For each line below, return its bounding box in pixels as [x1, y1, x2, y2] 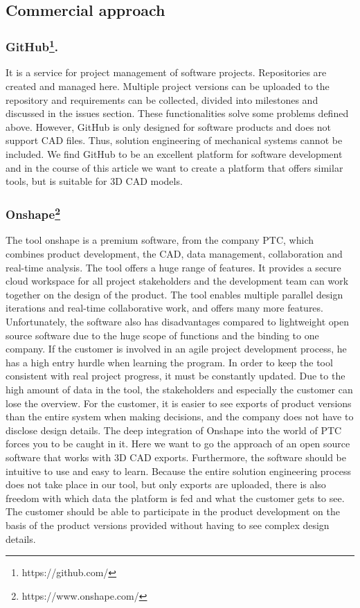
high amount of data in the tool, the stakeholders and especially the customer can [6, 382, 353, 396]
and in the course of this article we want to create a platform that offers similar [6, 160, 343, 175]
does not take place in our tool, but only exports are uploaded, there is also [6, 477, 326, 492]
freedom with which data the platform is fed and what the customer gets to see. [6, 490, 345, 505]
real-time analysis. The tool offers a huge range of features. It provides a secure [6, 260, 341, 274]
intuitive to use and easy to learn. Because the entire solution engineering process [6, 463, 351, 478]
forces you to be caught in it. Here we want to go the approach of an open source [6, 436, 350, 451]
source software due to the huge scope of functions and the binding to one [6, 328, 319, 342]
